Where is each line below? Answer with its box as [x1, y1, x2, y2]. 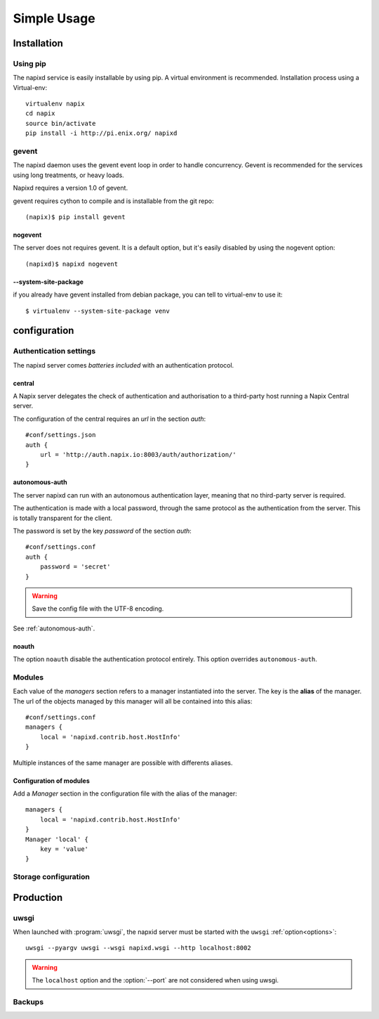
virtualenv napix [25, 100, 85, 108]
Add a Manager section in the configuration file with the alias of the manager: [13, 789, 238, 798]
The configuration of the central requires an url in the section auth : [13, 415, 206, 423]
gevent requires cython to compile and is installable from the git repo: [13, 197, 214, 205]
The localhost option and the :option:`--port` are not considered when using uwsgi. [32, 976, 279, 985]
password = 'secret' [39, 563, 111, 571]
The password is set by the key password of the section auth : [13, 526, 192, 535]
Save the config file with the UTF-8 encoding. [32, 604, 164, 613]
